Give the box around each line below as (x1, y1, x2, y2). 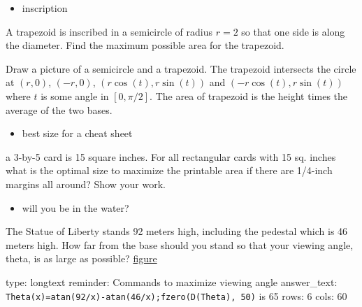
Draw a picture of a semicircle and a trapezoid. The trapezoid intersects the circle (6, 61, 356, 76)
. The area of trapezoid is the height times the (150, 88, 348, 103)
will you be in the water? (22, 200, 129, 215)
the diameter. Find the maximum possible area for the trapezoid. (6, 38, 284, 52)
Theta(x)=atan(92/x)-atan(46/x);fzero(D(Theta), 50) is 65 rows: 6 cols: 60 (6, 288, 347, 303)
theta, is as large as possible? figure (6, 251, 157, 266)
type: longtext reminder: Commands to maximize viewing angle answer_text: (6, 274, 338, 289)
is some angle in (41, 88, 109, 103)
